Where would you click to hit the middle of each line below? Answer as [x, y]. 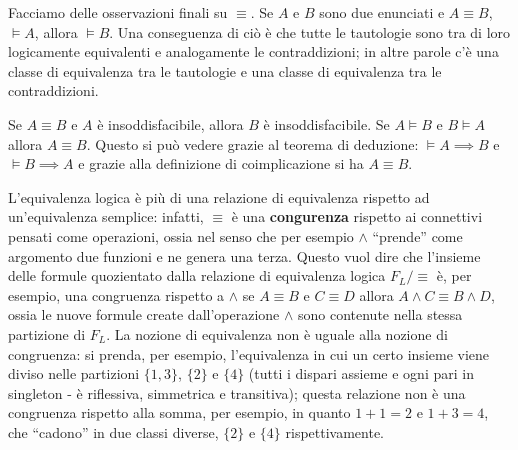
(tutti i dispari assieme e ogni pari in [361, 373]
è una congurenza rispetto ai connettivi [357, 216]
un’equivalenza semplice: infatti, [106, 216]
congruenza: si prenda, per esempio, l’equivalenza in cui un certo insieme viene [249, 353]
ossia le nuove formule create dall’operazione [144, 314]
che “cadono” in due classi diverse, [113, 431]
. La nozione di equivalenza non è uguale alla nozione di [277, 333]
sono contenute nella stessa [380, 314]
